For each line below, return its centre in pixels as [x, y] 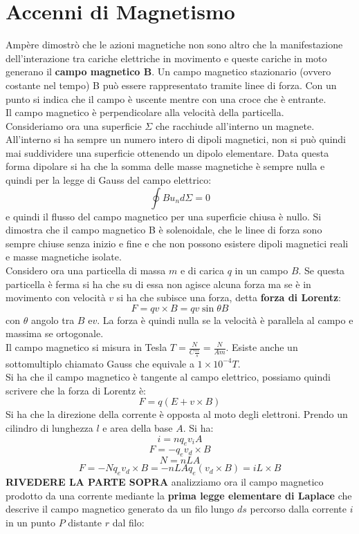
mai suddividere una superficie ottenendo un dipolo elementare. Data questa [167, 152]
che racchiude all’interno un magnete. [235, 125]
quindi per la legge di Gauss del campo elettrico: [109, 180]
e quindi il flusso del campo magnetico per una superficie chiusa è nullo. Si [164, 216]
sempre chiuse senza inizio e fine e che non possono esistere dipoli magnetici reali [177, 243]
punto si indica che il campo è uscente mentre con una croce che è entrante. [166, 98]
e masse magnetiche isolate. [64, 257]
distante [85, 522]
